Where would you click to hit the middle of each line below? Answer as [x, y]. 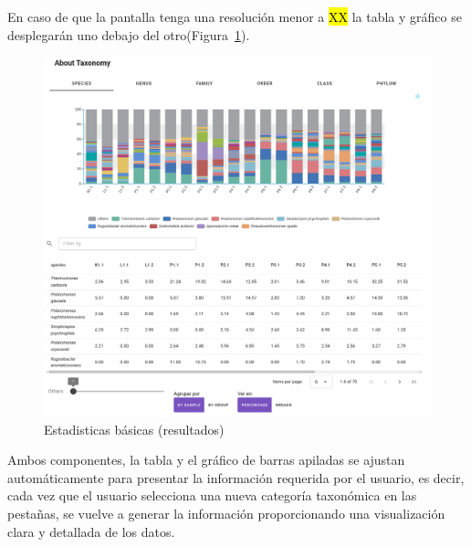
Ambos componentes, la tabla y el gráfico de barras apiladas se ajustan [206, 460]
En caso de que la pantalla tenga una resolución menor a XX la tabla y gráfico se [235, 16]
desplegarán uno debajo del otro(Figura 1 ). [129, 34]
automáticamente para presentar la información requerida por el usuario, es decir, [236, 477]
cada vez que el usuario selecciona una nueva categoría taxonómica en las [212, 495]
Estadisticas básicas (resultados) [134, 429]
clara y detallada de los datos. [91, 531]
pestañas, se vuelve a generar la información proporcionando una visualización [226, 513]
